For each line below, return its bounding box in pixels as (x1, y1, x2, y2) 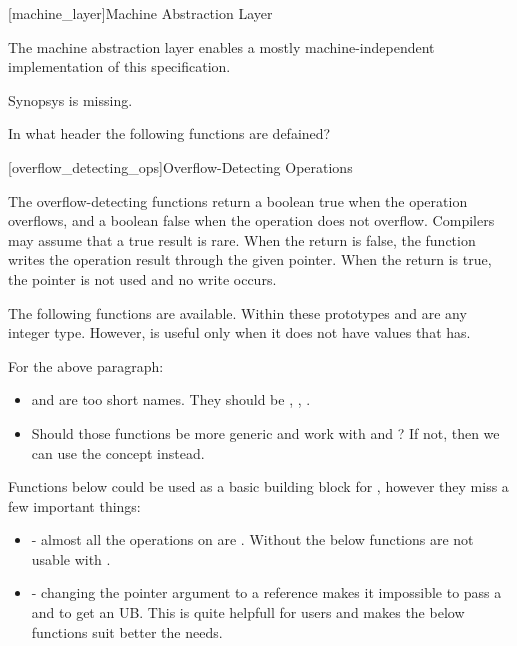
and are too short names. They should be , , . (31, 389, 311, 410)
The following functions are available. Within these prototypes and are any (8, 302, 467, 323)
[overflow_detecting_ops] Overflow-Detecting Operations (8, 156, 353, 177)
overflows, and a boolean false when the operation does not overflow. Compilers (8, 210, 495, 231)
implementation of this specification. (8, 56, 231, 77)
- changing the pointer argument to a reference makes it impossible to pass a (31, 582, 502, 603)
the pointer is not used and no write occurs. (8, 268, 277, 289)
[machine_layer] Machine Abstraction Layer (8, 3, 273, 23)
